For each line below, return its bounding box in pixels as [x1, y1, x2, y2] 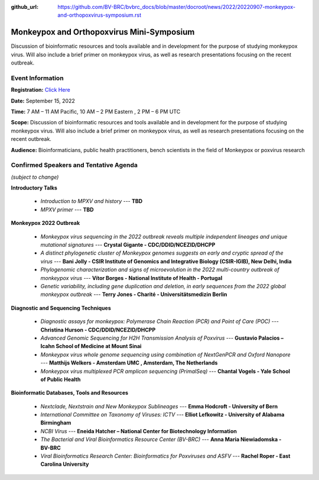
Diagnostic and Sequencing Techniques [11, 304, 112, 311]
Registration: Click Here [11, 86, 70, 94]
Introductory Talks [11, 184, 57, 192]
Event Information [11, 74, 64, 82]
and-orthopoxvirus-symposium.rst [57, 12, 142, 19]
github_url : [11, 4, 38, 10]
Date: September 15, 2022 [11, 97, 75, 104]
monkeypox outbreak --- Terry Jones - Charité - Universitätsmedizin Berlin [40, 291, 227, 298]
